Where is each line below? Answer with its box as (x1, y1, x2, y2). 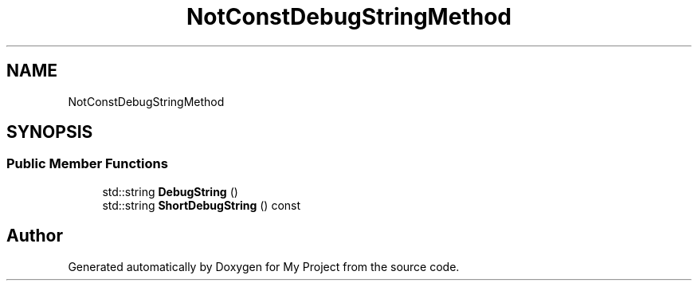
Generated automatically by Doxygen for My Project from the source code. (68, 259, 460, 273)
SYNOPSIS (6, 122, 93, 143)
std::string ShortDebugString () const (102, 198, 301, 212)
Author (6, 226, 63, 246)
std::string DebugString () (102, 184, 238, 199)
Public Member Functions (6, 155, 168, 172)
